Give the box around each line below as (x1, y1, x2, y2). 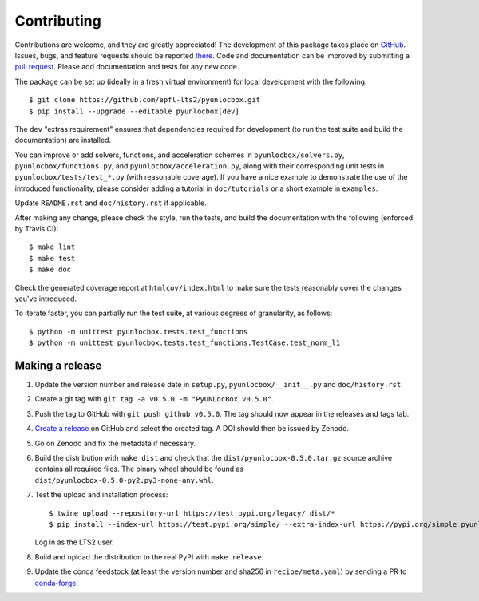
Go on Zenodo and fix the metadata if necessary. (34, 438, 196, 448)
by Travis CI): (14, 224, 59, 234)
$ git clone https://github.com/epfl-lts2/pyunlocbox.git (29, 96, 261, 105)
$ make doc (29, 265, 72, 275)
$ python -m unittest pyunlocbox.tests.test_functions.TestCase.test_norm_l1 (29, 338, 341, 347)
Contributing (14, 12, 101, 30)
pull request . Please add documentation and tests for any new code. (14, 62, 239, 72)
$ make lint (29, 243, 76, 251)
